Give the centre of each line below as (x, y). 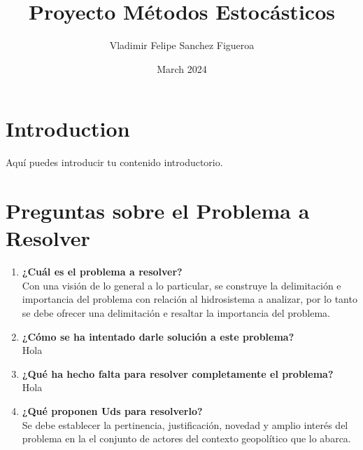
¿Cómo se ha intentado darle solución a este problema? (158, 336)
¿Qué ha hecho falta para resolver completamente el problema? (178, 373)
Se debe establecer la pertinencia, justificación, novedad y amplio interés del (185, 424)
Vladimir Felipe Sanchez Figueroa (182, 45)
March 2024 (182, 68)
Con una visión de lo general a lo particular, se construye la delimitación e (181, 285)
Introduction (68, 129)
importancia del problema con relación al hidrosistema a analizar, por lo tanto (190, 299)
